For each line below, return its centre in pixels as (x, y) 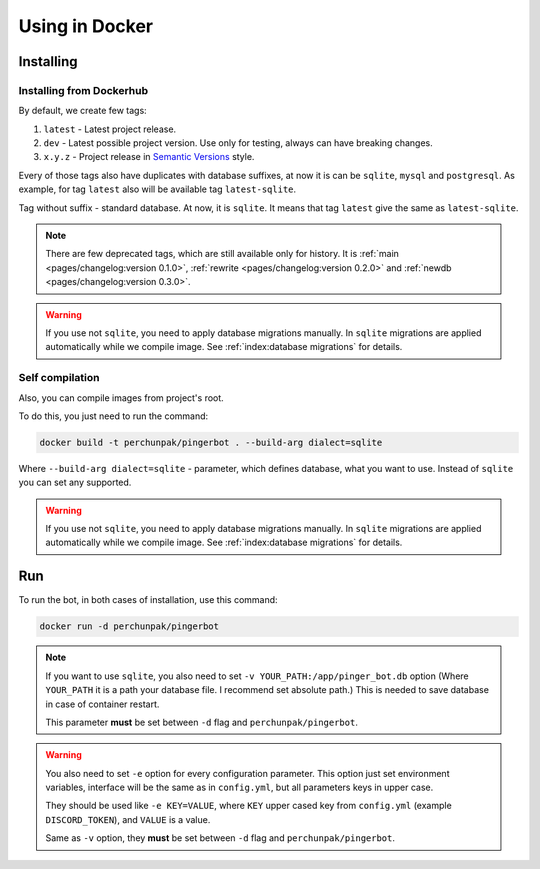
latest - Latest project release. (110, 129)
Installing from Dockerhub (83, 90)
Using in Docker (86, 26)
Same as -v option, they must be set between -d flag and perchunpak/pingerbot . (220, 838)
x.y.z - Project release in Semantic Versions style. (149, 157)
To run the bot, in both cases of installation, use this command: (148, 600)
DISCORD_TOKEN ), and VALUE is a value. (128, 819)
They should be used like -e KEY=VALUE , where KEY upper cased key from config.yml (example (248, 806)
